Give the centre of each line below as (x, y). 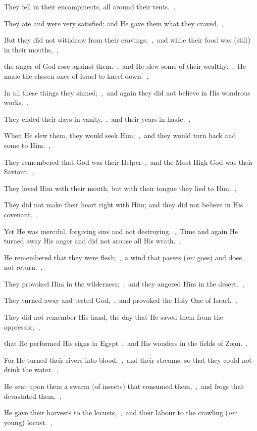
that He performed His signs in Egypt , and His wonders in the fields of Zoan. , (126, 343)
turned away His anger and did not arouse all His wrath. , (93, 241)
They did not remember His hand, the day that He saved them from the (114, 317)
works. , (16, 102)
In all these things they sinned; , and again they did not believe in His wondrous (127, 92)
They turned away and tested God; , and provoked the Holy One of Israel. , (121, 300)
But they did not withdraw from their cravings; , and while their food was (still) (127, 40)
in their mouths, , (31, 49)
